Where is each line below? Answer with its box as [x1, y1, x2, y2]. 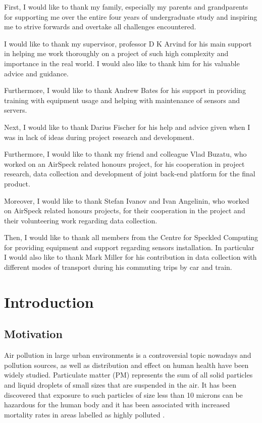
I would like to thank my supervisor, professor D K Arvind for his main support [4, 38, 252, 49]
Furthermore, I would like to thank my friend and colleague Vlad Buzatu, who [4, 149, 247, 159]
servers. [4, 105, 27, 115]
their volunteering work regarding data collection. [4, 215, 158, 225]
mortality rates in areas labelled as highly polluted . [4, 409, 165, 419]
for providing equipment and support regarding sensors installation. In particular [4, 242, 254, 252]
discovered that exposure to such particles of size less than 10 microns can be [4, 389, 243, 400]
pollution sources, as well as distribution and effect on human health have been [4, 359, 249, 370]
